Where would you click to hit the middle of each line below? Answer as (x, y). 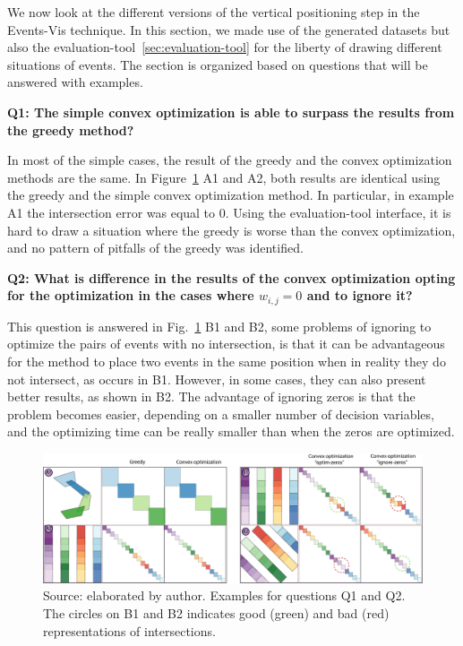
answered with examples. (75, 82)
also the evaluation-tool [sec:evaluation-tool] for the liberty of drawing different (225, 47)
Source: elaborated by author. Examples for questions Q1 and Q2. (224, 595)
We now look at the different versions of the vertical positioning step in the (214, 12)
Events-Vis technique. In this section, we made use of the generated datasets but (229, 29)
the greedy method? (71, 129)
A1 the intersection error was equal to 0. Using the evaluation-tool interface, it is (229, 212)
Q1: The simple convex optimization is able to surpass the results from (231, 112)
